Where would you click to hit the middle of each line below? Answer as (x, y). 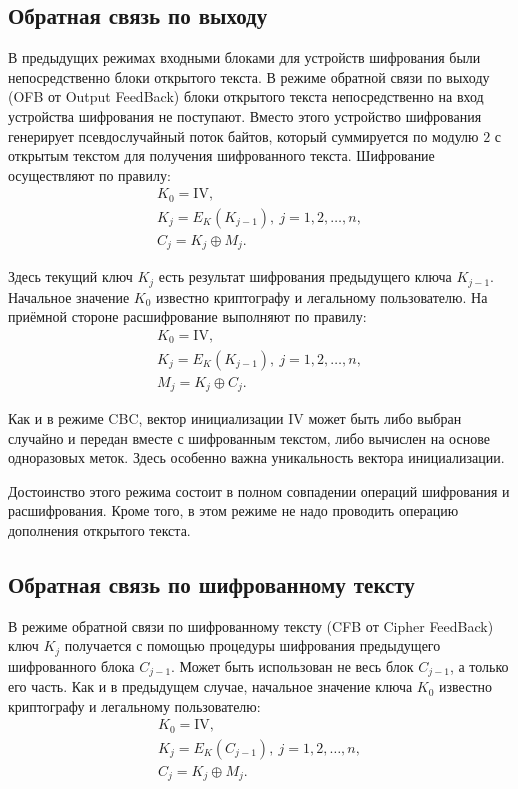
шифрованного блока (71, 665)
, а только (479, 665)
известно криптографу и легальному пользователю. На (322, 296)
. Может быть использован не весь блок (292, 665)
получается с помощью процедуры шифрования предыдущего (252, 645)
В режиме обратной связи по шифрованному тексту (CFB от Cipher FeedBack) (251, 625)
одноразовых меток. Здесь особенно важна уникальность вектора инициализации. (256, 457)
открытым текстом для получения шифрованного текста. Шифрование (221, 155)
